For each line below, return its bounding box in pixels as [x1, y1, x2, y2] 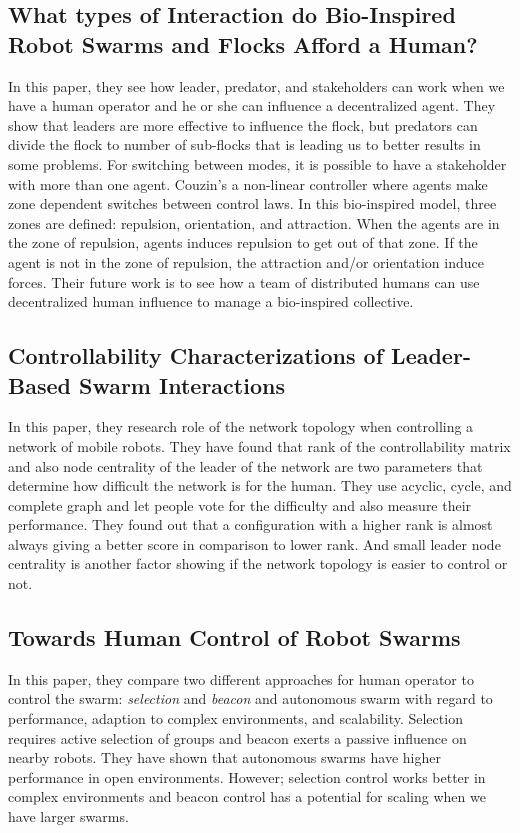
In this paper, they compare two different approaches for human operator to [8, 668, 474, 689]
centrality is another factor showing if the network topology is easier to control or [8, 553, 508, 574]
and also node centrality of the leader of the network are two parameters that [8, 455, 483, 476]
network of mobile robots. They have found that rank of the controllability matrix [8, 435, 511, 456]
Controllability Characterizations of [8, 340, 384, 371]
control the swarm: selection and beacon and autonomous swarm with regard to [8, 688, 493, 709]
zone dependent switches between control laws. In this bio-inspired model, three [8, 193, 497, 214]
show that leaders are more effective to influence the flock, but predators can [8, 114, 478, 135]
